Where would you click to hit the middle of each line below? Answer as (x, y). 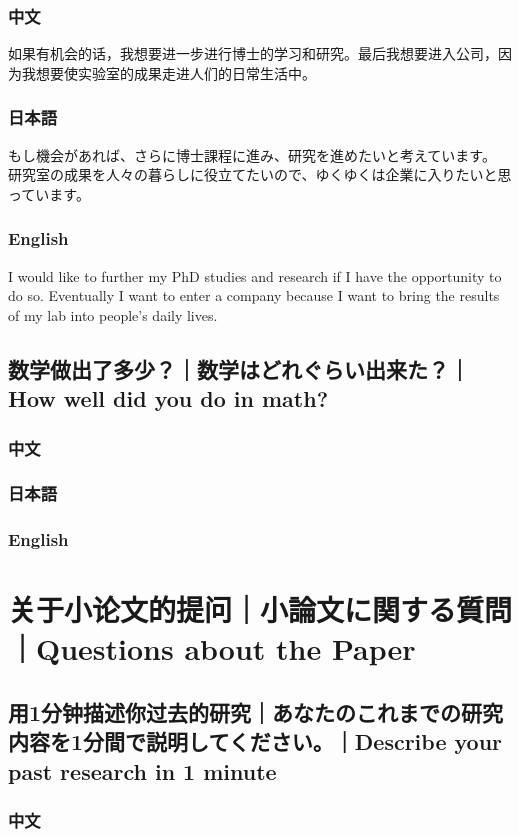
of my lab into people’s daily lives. (113, 314)
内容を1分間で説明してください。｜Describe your (255, 741)
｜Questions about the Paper (212, 648)
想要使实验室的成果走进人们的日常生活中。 (175, 72)
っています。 (49, 193)
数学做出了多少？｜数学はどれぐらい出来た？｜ (239, 368)
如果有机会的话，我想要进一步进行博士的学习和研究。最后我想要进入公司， (253, 53)
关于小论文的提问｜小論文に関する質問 (260, 609)
